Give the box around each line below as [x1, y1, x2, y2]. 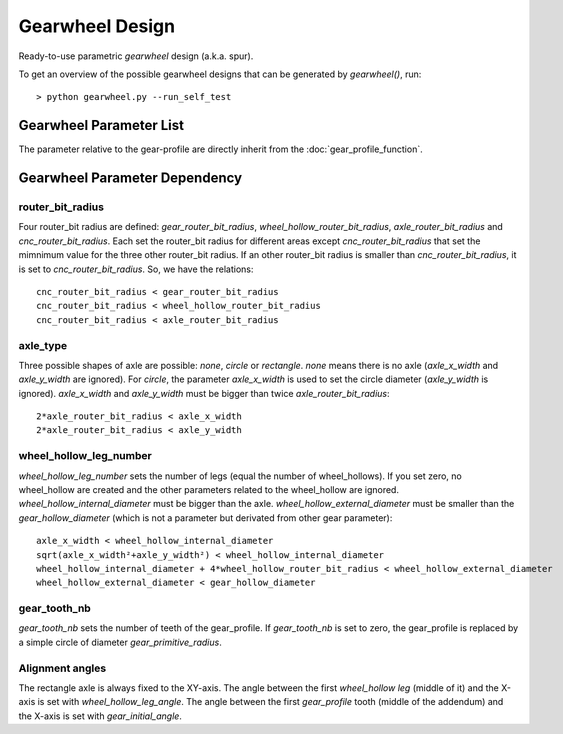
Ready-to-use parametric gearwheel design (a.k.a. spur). [18, 50, 254, 62]
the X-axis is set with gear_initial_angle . [18, 710, 182, 722]
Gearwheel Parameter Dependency [18, 170, 243, 187]
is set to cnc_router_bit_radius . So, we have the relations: [18, 263, 254, 275]
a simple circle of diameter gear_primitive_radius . [18, 636, 222, 648]
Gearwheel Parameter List [18, 117, 185, 134]
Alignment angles [18, 661, 107, 675]
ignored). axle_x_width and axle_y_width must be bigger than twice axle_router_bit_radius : [18, 387, 390, 399]
